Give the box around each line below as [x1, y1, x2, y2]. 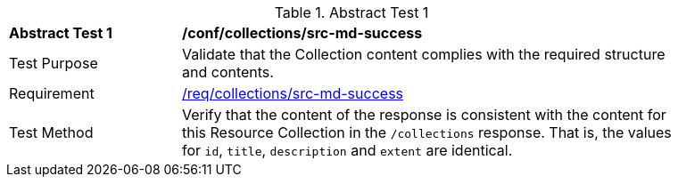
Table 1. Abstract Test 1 [274, 4, 429, 21]
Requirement [9, 84, 95, 102]
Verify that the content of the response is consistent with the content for [182, 106, 666, 124]
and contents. [182, 63, 274, 81]
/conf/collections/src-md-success [182, 24, 423, 42]
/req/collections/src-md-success [182, 84, 404, 102]
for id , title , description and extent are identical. [182, 141, 513, 159]
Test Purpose [9, 54, 98, 72]
